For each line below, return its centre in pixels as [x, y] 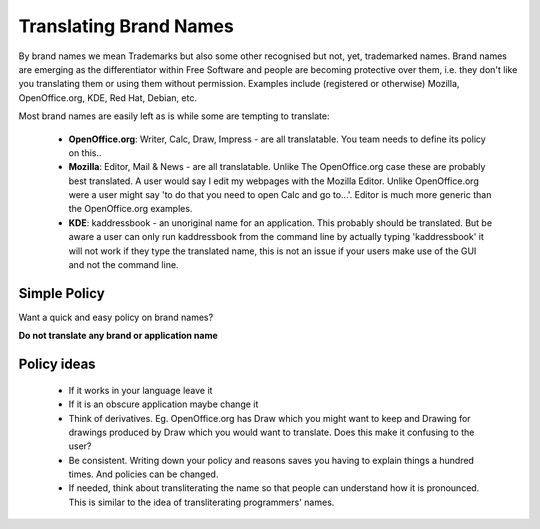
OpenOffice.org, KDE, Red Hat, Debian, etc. [107, 97]
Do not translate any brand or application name [118, 336]
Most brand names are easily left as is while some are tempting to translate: [174, 116]
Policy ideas [57, 364]
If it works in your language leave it [140, 390]
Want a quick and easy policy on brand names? [116, 317]
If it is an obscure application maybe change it [163, 404]
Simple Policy [61, 293]
